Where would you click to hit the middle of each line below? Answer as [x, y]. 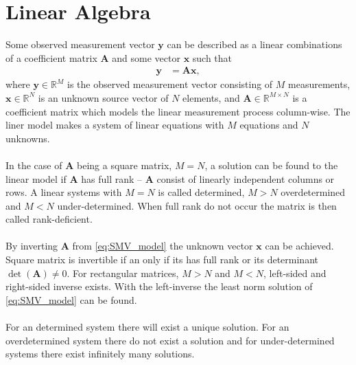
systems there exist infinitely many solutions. [100, 354]
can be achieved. [299, 246]
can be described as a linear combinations [254, 44]
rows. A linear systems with [64, 192]
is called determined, [201, 192]
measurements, [319, 84]
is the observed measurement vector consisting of [170, 84]
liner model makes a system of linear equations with [115, 125]
